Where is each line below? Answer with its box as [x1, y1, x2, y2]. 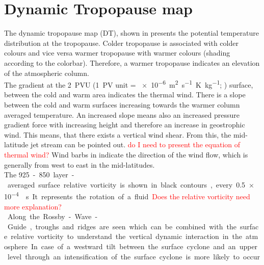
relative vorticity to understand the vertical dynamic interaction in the [11, 231, 242, 242]
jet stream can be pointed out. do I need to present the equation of [31, 139, 241, 150]
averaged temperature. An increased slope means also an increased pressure [4, 109, 240, 120]
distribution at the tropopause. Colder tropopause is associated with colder [4, 37, 239, 48]
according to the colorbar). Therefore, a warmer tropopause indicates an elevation [4, 57, 260, 68]
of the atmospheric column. [4, 67, 89, 78]
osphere [4, 241, 28, 251]
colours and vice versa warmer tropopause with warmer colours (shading [4, 47, 230, 58]
